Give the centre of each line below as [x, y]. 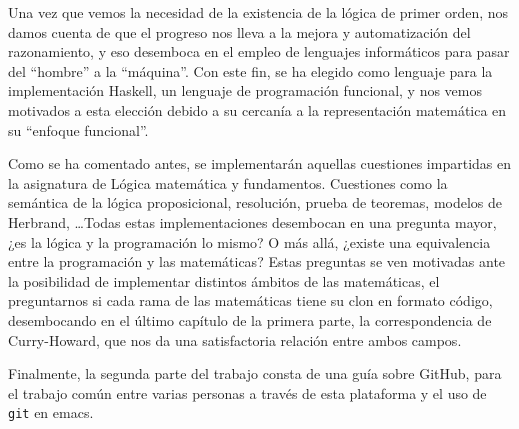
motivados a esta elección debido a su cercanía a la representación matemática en [257, 109]
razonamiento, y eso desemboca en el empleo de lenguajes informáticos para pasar [259, 51]
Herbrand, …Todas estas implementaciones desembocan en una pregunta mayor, [252, 221]
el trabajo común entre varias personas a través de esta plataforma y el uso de [247, 392]
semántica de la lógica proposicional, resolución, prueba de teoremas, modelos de [255, 202]
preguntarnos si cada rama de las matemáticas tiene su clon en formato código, [250, 300]
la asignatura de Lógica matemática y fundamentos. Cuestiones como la [228, 182]
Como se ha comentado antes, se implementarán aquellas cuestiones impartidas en [259, 163]
